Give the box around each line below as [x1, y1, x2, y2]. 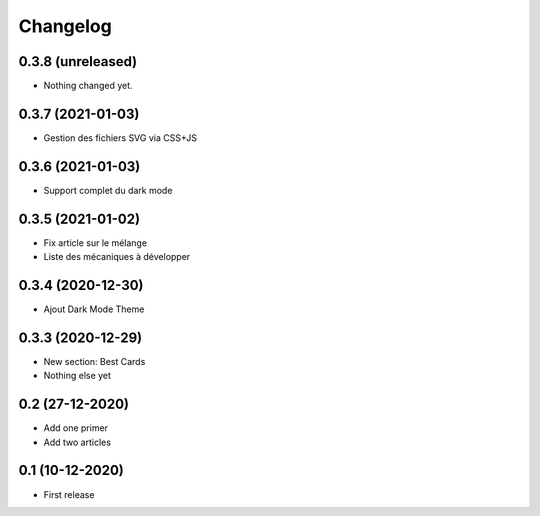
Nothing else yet [43, 370, 112, 382]
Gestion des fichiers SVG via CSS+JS [43, 131, 198, 144]
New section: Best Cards [43, 355, 146, 367]
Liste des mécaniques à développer [43, 251, 191, 263]
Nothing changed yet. [43, 80, 134, 92]
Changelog [18, 15, 112, 37]
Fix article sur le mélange [43, 236, 148, 249]
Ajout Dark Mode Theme [43, 303, 145, 315]
